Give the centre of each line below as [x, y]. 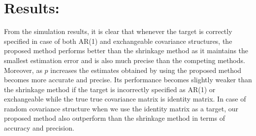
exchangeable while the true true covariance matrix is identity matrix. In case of [125, 99]
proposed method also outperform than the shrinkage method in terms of [114, 118]
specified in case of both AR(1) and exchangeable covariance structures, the [118, 41]
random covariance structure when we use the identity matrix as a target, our [121, 108]
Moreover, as [23, 70]
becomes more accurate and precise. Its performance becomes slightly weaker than [128, 80]
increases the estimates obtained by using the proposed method [146, 70]
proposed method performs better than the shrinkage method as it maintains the [126, 51]
